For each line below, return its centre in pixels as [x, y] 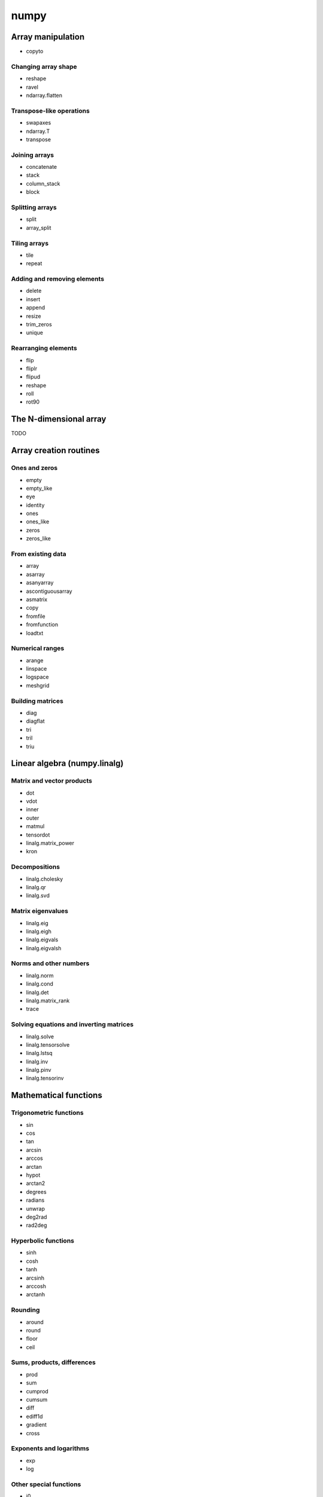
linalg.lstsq [39, 1053]
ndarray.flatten [44, 95]
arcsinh [35, 1278]
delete [34, 291]
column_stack [43, 183]
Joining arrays [32, 154]
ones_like [38, 522]
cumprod [37, 1391]
